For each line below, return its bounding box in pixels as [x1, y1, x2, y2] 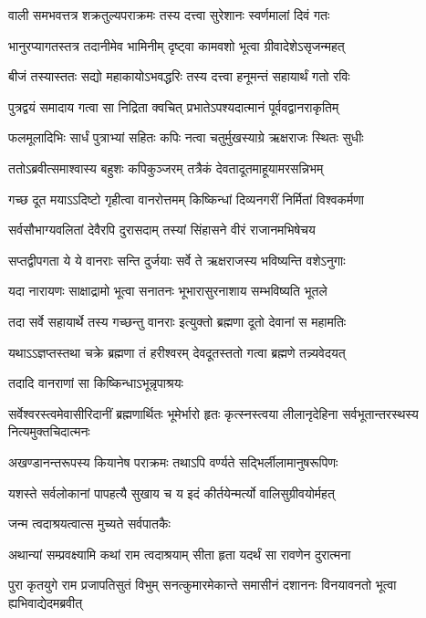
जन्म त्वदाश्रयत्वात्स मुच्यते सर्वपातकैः [8, 514, 171, 533]
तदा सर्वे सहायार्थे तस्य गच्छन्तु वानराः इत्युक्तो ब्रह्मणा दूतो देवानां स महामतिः [8, 311, 347, 330]
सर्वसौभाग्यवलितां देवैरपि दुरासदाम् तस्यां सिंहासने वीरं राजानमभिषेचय [8, 220, 316, 239]
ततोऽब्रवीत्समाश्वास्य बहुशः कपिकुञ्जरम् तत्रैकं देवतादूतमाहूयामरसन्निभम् [8, 158, 324, 177]
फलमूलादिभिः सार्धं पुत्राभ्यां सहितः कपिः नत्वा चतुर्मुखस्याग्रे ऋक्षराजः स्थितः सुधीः [8, 128, 364, 147]
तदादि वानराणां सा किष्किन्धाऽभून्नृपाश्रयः [8, 373, 183, 393]
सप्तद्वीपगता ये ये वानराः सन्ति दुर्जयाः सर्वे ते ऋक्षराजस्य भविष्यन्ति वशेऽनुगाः [8, 250, 346, 269]
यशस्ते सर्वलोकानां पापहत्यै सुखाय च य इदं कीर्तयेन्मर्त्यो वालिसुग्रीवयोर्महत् [8, 483, 335, 502]
